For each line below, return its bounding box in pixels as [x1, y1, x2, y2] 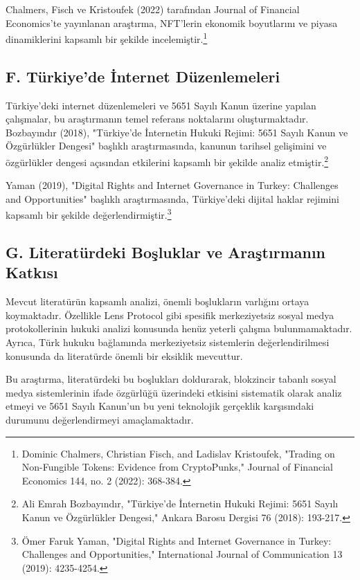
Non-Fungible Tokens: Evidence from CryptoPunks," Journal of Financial [21, 460, 333, 474]
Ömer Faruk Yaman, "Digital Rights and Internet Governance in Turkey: [21, 533, 332, 547]
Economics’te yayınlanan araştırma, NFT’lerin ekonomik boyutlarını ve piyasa [6, 15, 338, 30]
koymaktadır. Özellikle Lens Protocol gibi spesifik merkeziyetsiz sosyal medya [6, 307, 334, 322]
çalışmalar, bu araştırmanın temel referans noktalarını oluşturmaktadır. [6, 111, 309, 126]
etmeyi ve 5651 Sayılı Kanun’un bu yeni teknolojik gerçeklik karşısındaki [6, 399, 314, 413]
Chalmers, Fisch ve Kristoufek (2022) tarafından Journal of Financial [6, 2, 300, 16]
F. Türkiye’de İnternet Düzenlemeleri [6, 65, 280, 87]
